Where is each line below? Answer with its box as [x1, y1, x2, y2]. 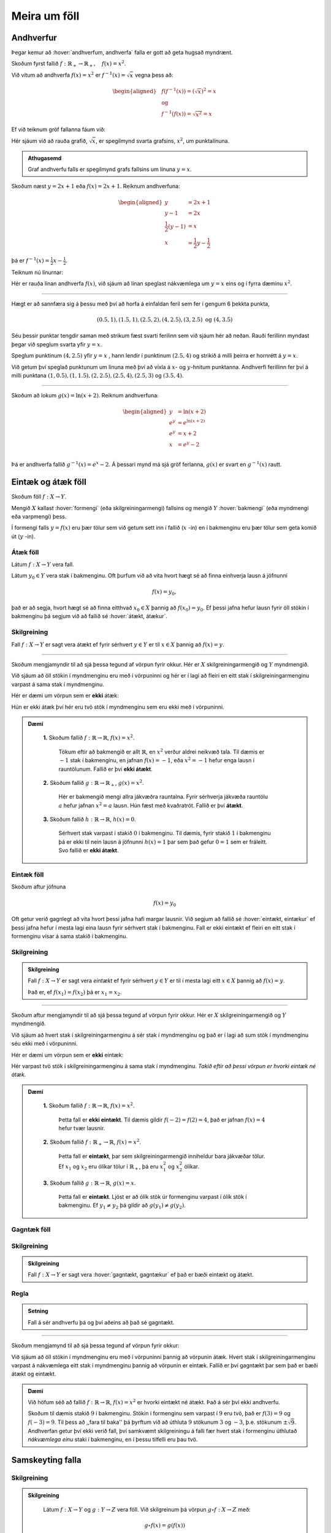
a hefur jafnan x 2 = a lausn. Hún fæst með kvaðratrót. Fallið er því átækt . [58, 801, 243, 809]
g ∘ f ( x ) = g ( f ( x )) [144, 1521, 185, 1529]
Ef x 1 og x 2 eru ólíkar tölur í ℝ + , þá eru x [58, 1163, 164, 1171]
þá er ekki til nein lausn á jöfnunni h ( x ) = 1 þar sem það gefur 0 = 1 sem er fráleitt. [58, 838, 268, 846]
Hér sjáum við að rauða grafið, [11, 137, 88, 144]
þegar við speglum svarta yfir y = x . [11, 340, 102, 348]
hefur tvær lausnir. [58, 1124, 105, 1131]
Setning [28, 1307, 48, 1315]
